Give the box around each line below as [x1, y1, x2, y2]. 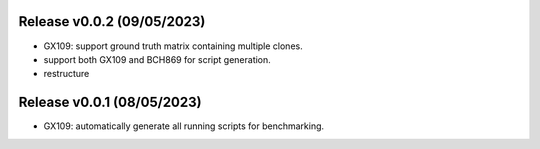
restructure [43, 68, 90, 80]
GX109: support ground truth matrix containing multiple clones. [43, 40, 304, 52]
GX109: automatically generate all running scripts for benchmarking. [43, 120, 325, 132]
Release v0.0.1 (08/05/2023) [18, 94, 202, 111]
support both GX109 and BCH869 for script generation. [43, 53, 272, 65]
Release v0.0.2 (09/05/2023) [18, 13, 206, 30]
